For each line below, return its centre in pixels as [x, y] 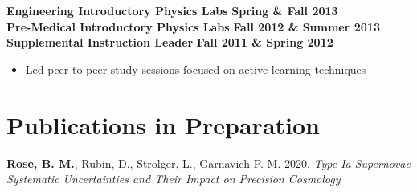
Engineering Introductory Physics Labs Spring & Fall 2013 [172, 10]
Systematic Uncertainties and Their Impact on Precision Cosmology [174, 179]
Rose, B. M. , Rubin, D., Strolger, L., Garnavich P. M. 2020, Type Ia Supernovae [208, 163]
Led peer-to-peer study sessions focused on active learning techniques [196, 69]
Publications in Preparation [163, 124]
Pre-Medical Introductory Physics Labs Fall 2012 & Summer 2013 [193, 26]
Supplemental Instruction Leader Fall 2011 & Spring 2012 [170, 42]
